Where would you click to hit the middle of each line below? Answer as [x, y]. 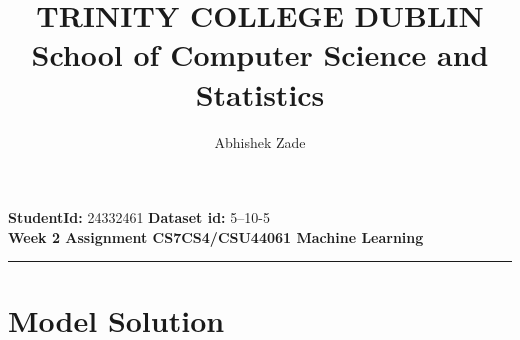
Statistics [260, 93]
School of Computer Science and [260, 54]
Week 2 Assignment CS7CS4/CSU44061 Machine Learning [216, 236]
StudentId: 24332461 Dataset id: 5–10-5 [139, 217]
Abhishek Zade [260, 141]
